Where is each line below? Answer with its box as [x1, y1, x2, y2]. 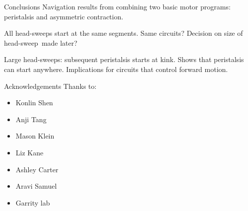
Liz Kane [15, 147, 44, 157]
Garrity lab [15, 197, 50, 208]
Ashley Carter [15, 164, 59, 174]
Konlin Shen [15, 97, 53, 108]
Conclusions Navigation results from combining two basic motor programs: [4, 1, 231, 11]
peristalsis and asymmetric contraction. [4, 11, 124, 21]
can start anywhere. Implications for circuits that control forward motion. [4, 64, 228, 74]
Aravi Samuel [15, 181, 57, 191]
